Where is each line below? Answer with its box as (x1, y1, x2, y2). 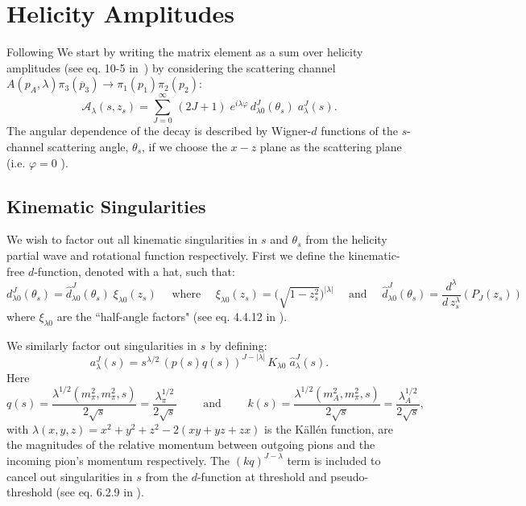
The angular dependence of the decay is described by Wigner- (6, 122, 312, 139)
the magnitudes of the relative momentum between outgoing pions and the (6, 436, 375, 453)
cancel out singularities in (6, 467, 133, 484)
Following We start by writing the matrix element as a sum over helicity (6, 43, 363, 60)
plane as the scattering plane (259, 138, 402, 155)
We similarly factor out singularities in (6, 336, 197, 353)
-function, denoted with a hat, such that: (34, 262, 235, 279)
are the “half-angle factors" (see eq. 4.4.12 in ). (56, 307, 288, 324)
